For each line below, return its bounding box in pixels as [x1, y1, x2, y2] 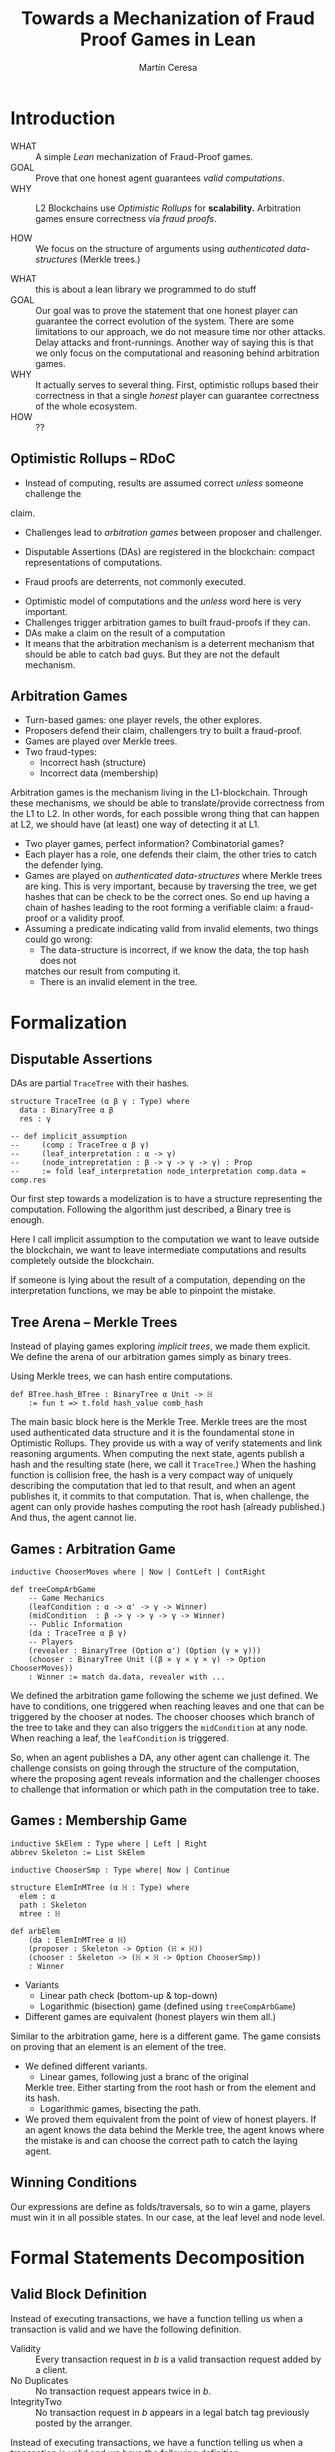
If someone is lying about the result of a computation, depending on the [10, 1274, 306, 1286]
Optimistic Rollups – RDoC [10, 450, 176, 467]
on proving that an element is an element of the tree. [10, 2040, 227, 2052]
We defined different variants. [24, 2060, 148, 2072]
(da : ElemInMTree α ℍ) [28, 1935, 128, 1945]
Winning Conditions [10, 2174, 138, 2191]
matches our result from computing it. [24, 965, 182, 977]
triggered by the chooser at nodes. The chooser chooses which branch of [10, 1710, 315, 1722]
